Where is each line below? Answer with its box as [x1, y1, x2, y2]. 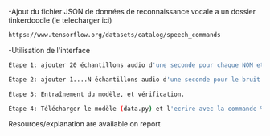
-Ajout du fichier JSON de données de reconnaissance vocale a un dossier [8, 7, 256, 16]
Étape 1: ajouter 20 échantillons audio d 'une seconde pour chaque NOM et [8, 60, 264, 69]
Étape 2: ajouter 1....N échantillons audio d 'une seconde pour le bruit [8, 76, 261, 84]
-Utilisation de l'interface [8, 45, 91, 55]
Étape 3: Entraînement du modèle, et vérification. [8, 90, 185, 98]
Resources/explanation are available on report [8, 119, 161, 129]
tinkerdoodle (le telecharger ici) [8, 15, 112, 25]
